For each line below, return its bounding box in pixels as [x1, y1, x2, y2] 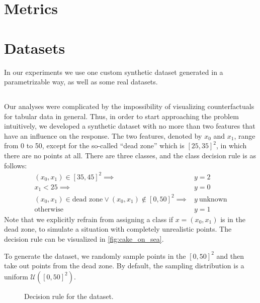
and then [216, 250, 244, 261]
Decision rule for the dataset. [24, 290, 114, 301]
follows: [4, 160, 27, 170]
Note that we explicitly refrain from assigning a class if [4, 214, 174, 224]
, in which [216, 140, 247, 151]
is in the [220, 214, 246, 224]
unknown [199, 195, 227, 203]
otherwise [34, 206, 64, 213]
